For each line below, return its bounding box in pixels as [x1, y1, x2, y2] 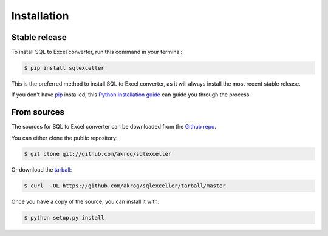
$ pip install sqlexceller [24, 64, 104, 72]
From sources [11, 107, 65, 118]
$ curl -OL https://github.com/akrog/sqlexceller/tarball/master [24, 182, 226, 189]
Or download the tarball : [11, 166, 72, 173]
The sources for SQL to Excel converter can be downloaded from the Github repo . [11, 123, 217, 130]
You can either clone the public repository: [11, 134, 118, 141]
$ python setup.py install [24, 214, 104, 221]
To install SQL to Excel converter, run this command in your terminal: [11, 49, 183, 56]
